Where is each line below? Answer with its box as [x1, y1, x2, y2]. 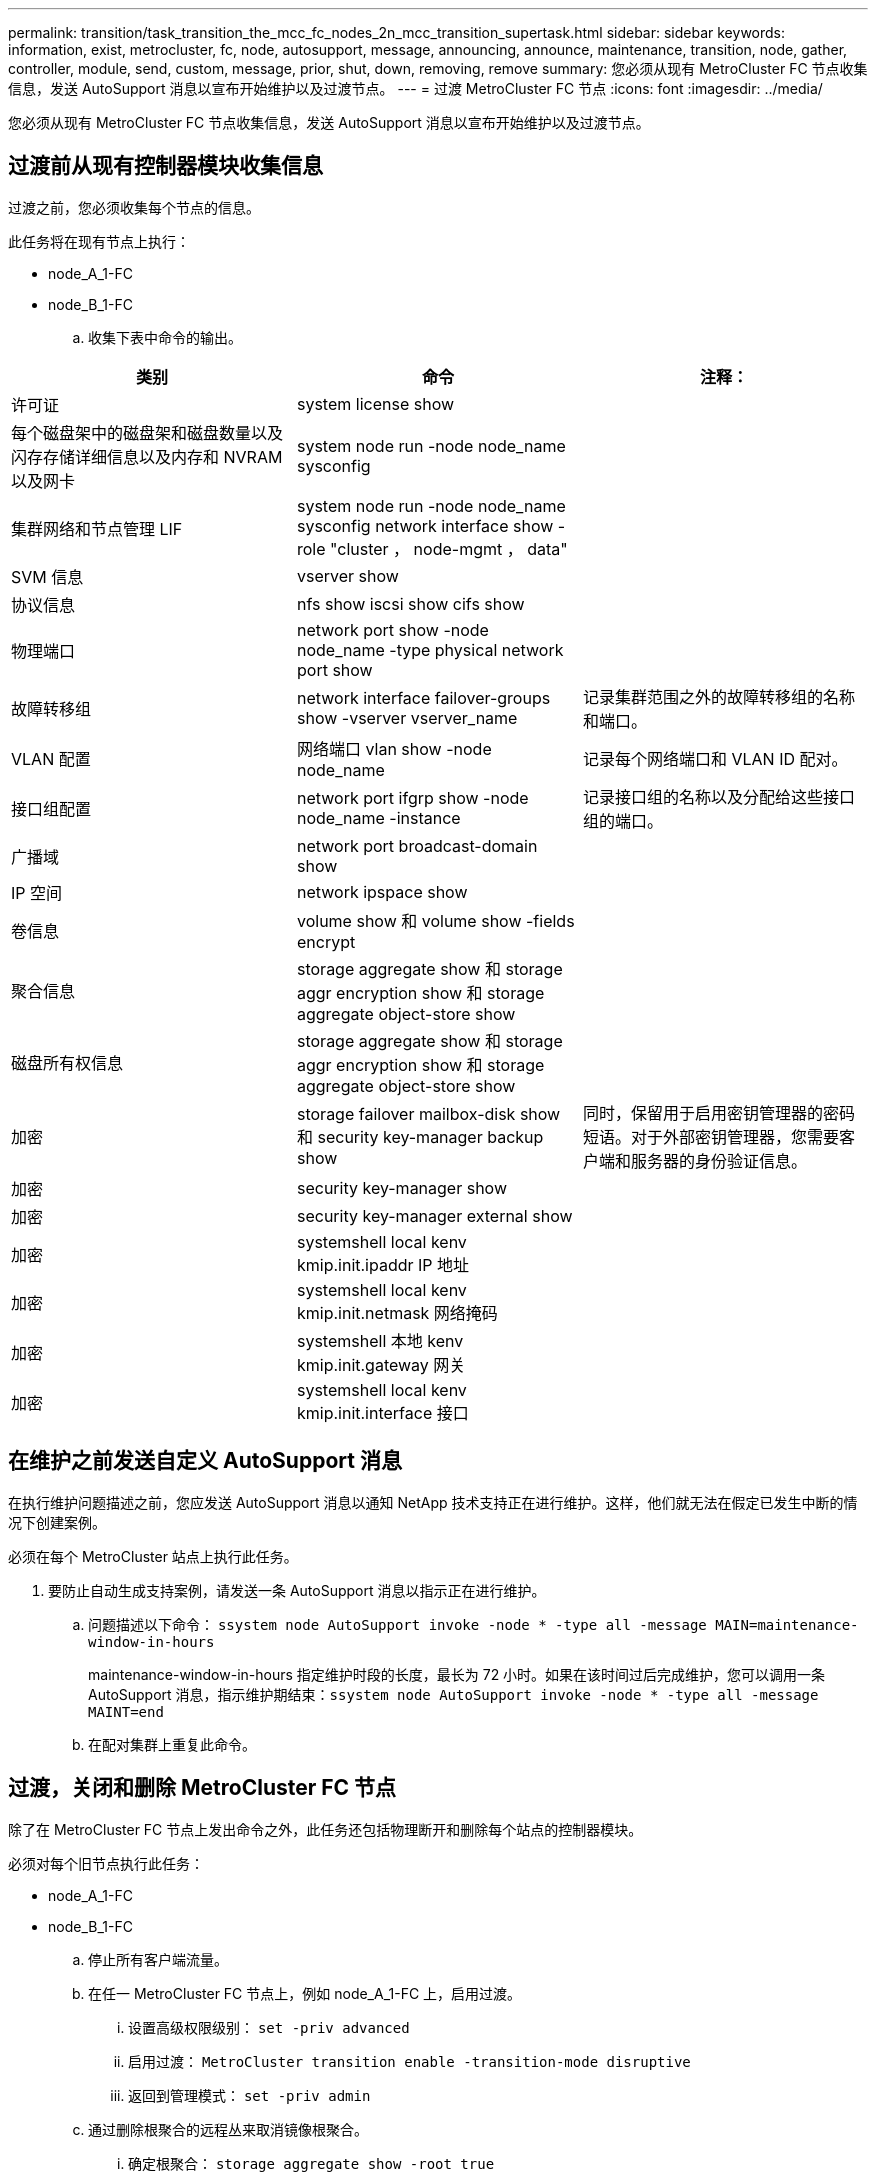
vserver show [296, 565, 399, 586]
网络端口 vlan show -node [296, 738, 492, 759]
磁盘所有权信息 [11, 1052, 124, 1073]
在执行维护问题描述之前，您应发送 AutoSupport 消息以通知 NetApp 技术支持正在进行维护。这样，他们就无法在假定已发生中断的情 [8, 1493, 858, 1511]
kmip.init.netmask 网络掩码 [296, 1302, 498, 1323]
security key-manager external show [296, 1205, 573, 1226]
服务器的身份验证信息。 [630, 1150, 807, 1171]
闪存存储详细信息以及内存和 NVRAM [11, 446, 283, 467]
